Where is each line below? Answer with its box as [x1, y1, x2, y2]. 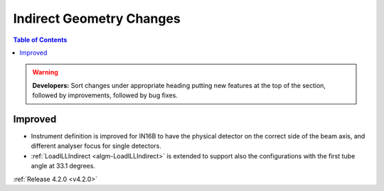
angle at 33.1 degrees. [31, 162, 96, 170]
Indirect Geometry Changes [13, 11, 181, 26]
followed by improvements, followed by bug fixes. [32, 91, 178, 99]
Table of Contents [13, 36, 68, 44]
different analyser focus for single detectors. [31, 142, 161, 151]
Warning [32, 68, 58, 77]
